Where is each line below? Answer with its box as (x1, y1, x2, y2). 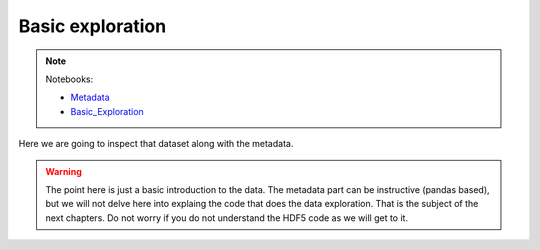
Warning (45, 165, 82, 177)
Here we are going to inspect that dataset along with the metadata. (18, 138, 294, 150)
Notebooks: (45, 73, 94, 85)
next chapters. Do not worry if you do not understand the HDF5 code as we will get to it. (45, 211, 409, 224)
